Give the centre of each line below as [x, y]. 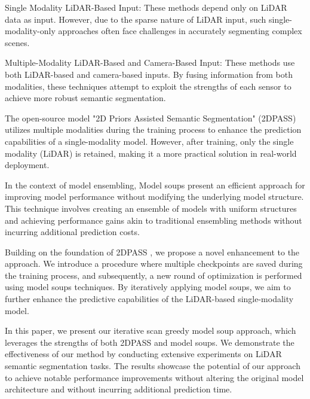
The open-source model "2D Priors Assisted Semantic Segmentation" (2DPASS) [151, 118]
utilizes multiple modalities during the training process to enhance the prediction [153, 130]
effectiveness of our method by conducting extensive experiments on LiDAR [143, 354]
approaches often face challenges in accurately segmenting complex [180, 31]
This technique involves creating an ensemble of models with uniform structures [151, 208]
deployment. [27, 165]
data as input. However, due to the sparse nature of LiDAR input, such [136, 19]
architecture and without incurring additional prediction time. [119, 389]
